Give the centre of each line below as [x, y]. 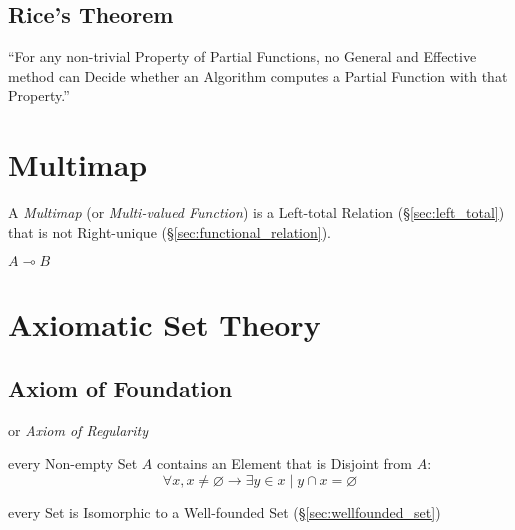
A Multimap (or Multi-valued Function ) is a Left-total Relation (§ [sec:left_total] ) [256, 212]
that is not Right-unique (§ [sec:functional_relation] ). [170, 231]
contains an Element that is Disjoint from [284, 463]
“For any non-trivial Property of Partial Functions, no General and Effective [242, 56]
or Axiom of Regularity [78, 429]
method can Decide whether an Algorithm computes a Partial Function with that [258, 75]
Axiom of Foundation [120, 388]
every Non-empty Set [73, 463]
